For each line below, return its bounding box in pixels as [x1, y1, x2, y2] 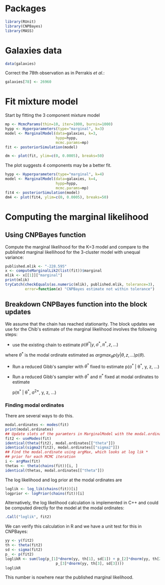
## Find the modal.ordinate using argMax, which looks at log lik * [5, 450, 148, 455]
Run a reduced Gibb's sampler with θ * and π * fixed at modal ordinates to [12, 373, 159, 380]
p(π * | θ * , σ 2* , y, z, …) [12, 389, 56, 395]
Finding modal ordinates [5, 401, 64, 408]
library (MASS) [5, 28, 34, 33]
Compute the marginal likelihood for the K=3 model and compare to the [5, 244, 149, 250]
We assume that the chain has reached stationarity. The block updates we [5, 321, 155, 327]
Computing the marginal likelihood [5, 211, 149, 223]
